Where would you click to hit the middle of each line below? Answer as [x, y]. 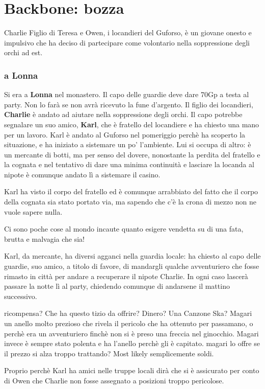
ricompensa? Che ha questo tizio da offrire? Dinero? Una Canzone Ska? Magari [128, 313]
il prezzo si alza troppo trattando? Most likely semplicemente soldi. [109, 353]
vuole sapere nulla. [33, 211]
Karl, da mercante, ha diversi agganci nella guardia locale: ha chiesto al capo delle [132, 256]
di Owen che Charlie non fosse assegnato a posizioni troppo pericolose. [114, 380]
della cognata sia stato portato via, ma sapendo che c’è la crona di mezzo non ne [130, 202]
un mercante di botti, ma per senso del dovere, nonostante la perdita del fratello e [132, 154]
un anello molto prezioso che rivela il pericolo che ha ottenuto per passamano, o [129, 323]
